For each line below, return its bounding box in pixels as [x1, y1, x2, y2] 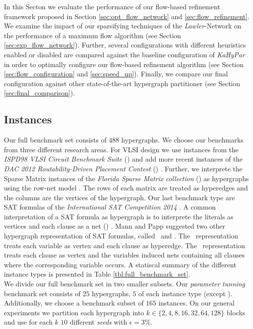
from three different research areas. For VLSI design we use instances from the [4, 144, 239, 154]
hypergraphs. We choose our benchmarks [121, 135, 244, 145]
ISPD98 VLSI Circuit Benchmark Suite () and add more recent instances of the [4, 154, 243, 164]
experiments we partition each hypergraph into [4, 307, 144, 317]
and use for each [4, 317, 53, 327]
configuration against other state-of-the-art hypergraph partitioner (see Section [4, 78, 240, 88]
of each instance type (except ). [138, 288, 232, 298]
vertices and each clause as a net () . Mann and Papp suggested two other [4, 221, 225, 231]
